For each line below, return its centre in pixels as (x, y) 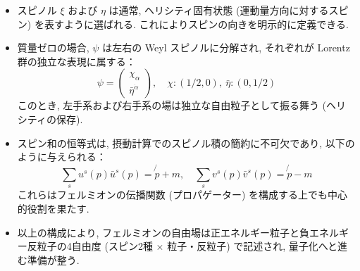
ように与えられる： (62, 157)
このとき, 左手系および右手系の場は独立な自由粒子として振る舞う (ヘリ (182, 105)
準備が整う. (53, 259)
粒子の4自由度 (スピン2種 (95, 246)
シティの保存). (50, 119)
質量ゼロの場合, (53, 48)
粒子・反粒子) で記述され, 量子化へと (253, 246)
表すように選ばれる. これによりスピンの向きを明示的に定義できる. (196, 24)
